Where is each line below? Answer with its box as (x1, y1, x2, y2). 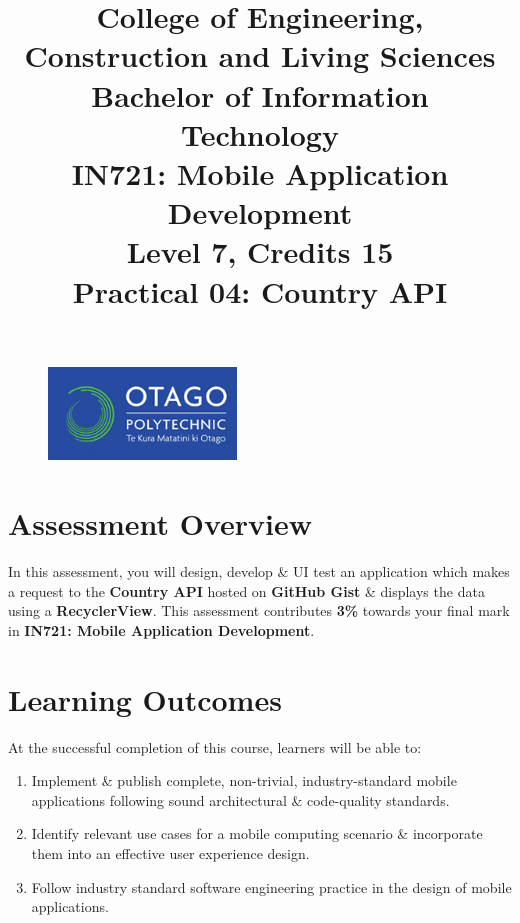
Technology (181, 113, 339, 154)
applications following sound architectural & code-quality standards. (31, 789, 450, 810)
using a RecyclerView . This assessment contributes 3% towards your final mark (8, 600, 510, 621)
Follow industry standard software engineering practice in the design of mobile (31, 876, 512, 897)
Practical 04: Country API (72, 270, 448, 311)
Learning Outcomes (8, 678, 282, 719)
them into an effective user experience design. (31, 842, 310, 863)
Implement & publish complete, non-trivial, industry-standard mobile (31, 770, 457, 791)
